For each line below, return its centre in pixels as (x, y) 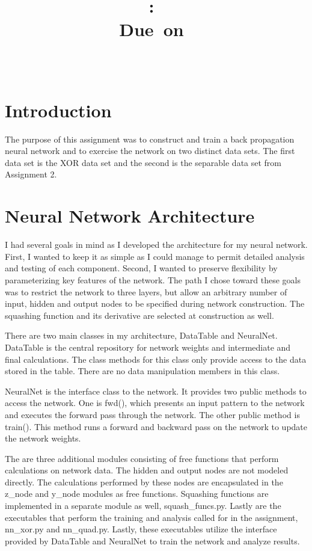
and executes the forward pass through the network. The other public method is (152, 414)
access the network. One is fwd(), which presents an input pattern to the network (155, 403)
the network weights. (43, 438)
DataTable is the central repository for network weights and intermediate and (148, 347)
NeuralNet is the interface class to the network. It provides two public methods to (156, 391)
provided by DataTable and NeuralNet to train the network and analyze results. (152, 540)
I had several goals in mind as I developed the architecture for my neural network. (156, 245)
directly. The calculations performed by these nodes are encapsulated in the (144, 482)
